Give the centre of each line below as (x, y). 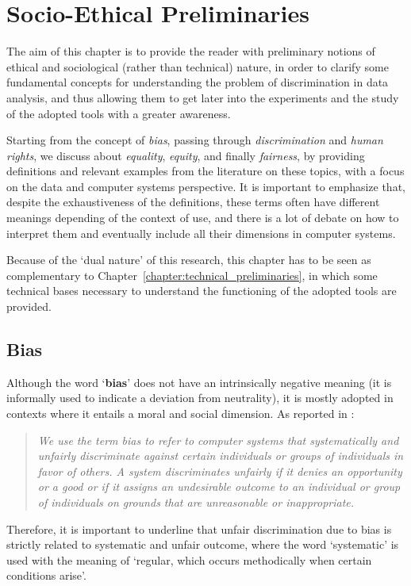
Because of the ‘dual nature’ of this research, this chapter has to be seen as (189, 260)
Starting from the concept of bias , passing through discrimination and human (195, 140)
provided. (29, 306)
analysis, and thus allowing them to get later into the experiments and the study (203, 97)
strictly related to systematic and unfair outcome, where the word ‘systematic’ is (203, 544)
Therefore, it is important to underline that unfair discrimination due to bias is (199, 529)
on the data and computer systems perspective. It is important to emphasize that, (206, 186)
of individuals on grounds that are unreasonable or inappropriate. (196, 502)
